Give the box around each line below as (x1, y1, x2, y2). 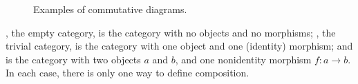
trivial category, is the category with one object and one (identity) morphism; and (6, 39, 353, 53)
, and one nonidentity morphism (175, 52, 312, 66)
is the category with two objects (6, 52, 141, 66)
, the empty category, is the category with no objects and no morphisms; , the (6, 25, 336, 39)
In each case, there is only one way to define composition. (6, 65, 249, 80)
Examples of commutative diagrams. (33, 2, 187, 16)
